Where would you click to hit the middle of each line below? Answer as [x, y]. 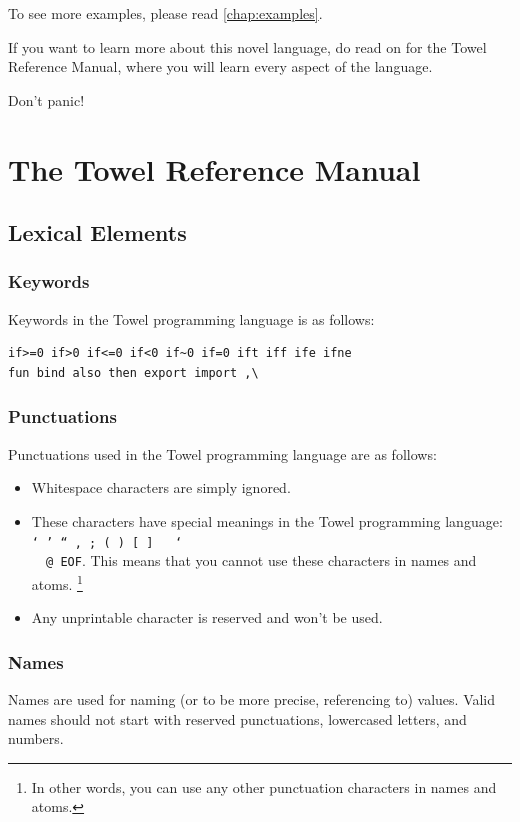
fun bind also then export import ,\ [133, 372]
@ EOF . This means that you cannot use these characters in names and [261, 560]
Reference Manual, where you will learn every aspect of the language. [220, 66]
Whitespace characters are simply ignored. [161, 487]
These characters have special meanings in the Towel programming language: [267, 520]
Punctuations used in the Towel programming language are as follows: [222, 453]
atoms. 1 [57, 582]
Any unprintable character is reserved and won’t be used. [207, 617]
